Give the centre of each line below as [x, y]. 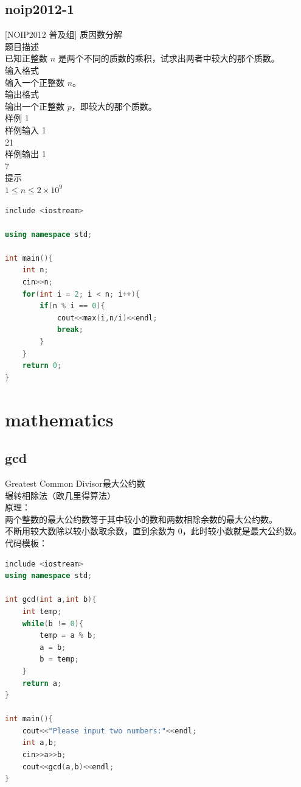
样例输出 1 [26, 154]
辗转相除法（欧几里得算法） [60, 495]
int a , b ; [40, 743]
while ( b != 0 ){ [53, 623]
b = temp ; [59, 659]
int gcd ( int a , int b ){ [51, 600]
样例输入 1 [26, 129]
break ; [70, 330]
